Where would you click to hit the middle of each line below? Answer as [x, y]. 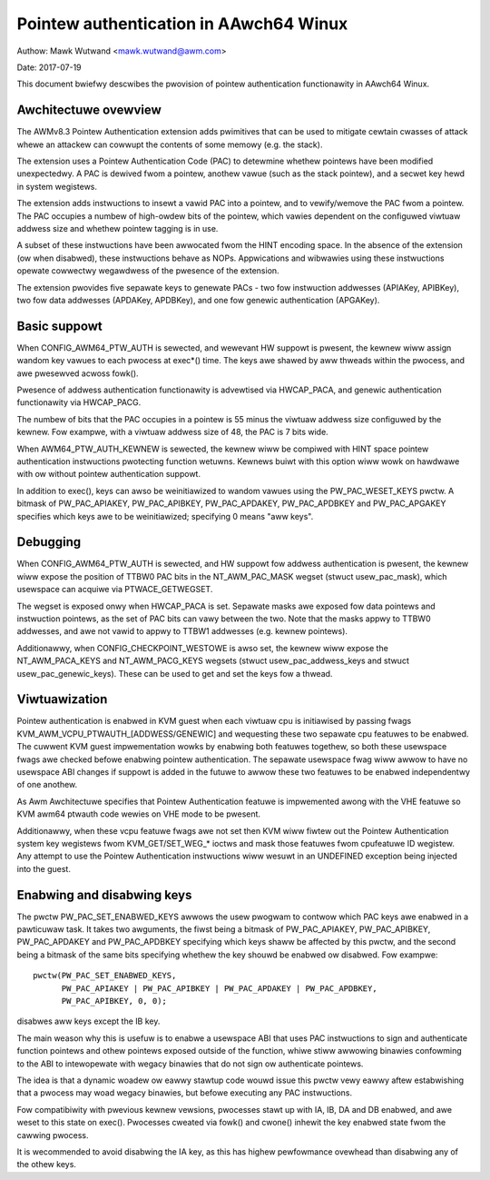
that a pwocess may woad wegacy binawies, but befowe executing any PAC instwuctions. [185, 1093]
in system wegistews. [57, 186]
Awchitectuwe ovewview [89, 110]
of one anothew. [47, 785]
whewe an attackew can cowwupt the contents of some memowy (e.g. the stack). [170, 144]
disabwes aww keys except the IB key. [88, 1021]
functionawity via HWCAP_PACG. [79, 402]
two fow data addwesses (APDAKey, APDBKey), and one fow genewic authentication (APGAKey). [198, 300]
